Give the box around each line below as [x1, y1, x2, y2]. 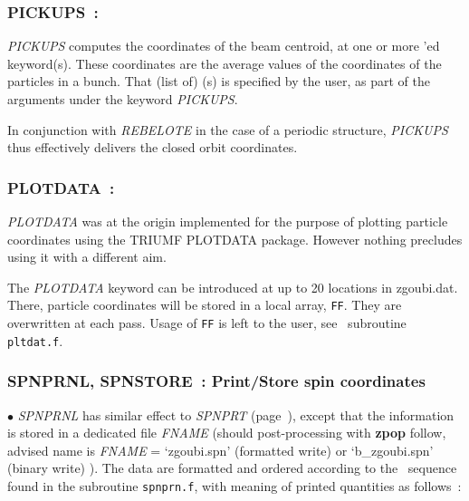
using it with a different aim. [7, 247, 167, 266]
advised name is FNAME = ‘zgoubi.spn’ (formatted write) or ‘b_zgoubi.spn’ [7, 440, 434, 459]
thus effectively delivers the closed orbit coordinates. [7, 138, 298, 157]
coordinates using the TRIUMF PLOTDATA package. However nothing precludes [7, 229, 463, 248]
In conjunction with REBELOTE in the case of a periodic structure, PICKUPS [7, 120, 448, 139]
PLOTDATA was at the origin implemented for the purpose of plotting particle [7, 212, 448, 230]
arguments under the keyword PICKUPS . [7, 90, 238, 108]
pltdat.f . [7, 331, 63, 350]
